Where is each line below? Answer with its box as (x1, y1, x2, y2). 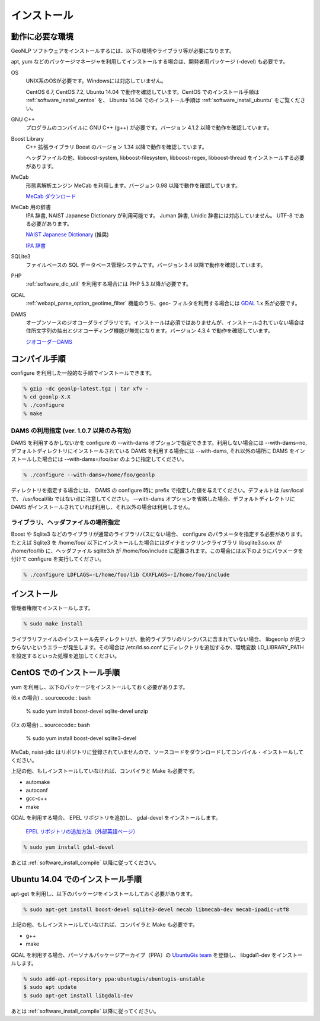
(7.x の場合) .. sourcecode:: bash (11, 721, 90, 728)
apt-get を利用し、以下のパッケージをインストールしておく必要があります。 (11, 890, 196, 897)
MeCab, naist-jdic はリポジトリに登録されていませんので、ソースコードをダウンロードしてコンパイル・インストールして (11, 748, 304, 756)
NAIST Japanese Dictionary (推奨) (25, 231, 109, 238)
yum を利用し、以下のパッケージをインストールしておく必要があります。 (11, 683, 188, 690)
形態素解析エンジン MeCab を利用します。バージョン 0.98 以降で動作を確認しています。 (25, 182, 241, 189)
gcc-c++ (25, 795, 47, 802)
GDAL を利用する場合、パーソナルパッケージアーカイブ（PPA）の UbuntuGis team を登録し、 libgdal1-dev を (11, 951, 277, 959)
